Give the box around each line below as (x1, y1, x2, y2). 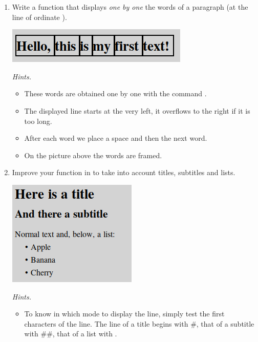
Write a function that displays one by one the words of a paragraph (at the (12, 2, 248, 12)
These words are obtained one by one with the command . (24, 88, 207, 99)
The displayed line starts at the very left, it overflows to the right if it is (24, 105, 250, 116)
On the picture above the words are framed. (24, 149, 162, 160)
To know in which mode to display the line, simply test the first (24, 308, 225, 319)
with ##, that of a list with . (24, 328, 117, 339)
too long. (24, 115, 52, 126)
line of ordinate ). (12, 11, 67, 22)
